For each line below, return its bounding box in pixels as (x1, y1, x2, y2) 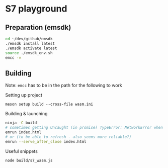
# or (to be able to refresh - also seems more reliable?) (5, 134, 132, 139)
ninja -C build (5, 120, 37, 126)
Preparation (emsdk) (5, 23, 71, 32)
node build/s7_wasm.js (5, 158, 53, 163)
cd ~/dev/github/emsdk (5, 36, 53, 41)
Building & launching (5, 111, 48, 117)
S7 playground (5, 3, 67, 15)
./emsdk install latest (5, 41, 55, 46)
